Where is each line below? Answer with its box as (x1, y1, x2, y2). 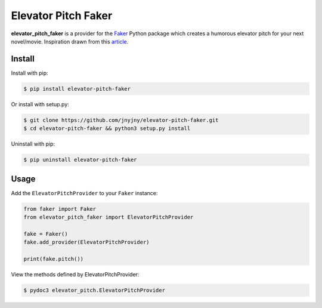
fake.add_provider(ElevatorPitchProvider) (23, 239, 150, 246)
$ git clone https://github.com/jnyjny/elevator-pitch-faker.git (23, 116, 219, 124)
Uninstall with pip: (11, 140, 55, 147)
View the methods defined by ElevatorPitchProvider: (11, 270, 140, 278)
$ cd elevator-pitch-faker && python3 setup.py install (23, 125, 191, 132)
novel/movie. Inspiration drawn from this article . (11, 38, 129, 45)
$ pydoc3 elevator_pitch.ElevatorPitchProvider (23, 287, 165, 294)
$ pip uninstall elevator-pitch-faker (23, 156, 137, 164)
